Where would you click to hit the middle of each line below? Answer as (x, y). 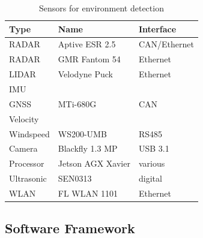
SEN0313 (75, 178)
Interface (157, 28)
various (152, 163)
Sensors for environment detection (101, 8)
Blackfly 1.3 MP (88, 148)
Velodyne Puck (85, 74)
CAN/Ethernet (166, 44)
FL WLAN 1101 (88, 193)
